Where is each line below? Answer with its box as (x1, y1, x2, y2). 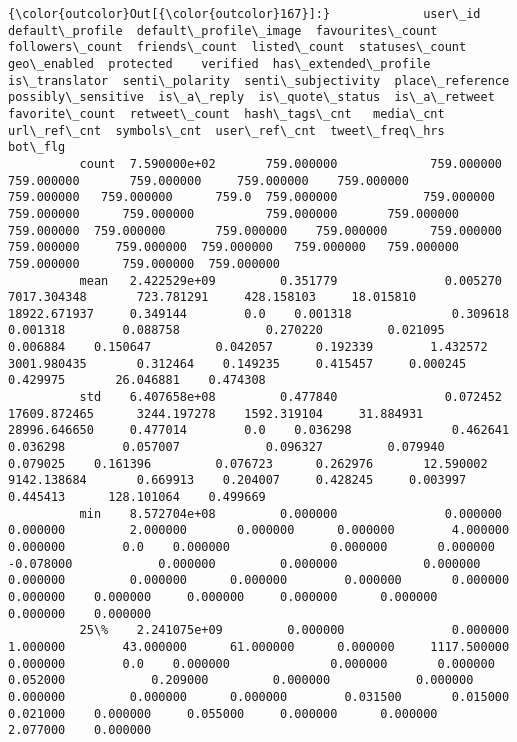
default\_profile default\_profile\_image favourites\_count (8, 23, 438, 38)
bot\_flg (8, 140, 66, 155)
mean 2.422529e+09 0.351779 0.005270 (79, 273, 502, 288)
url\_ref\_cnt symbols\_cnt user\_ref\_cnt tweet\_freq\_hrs (8, 123, 445, 138)
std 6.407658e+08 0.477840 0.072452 (79, 390, 502, 405)
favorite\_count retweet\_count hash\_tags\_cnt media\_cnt (8, 106, 445, 121)
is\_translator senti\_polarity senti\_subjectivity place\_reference (8, 73, 510, 88)
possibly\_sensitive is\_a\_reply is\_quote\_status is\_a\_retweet (8, 90, 495, 105)
